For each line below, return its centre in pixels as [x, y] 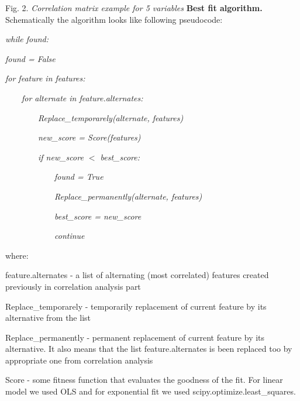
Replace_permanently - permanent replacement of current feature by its [135, 337]
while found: [27, 39]
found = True [79, 176]
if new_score [61, 157]
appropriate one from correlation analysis [79, 360]
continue [70, 236]
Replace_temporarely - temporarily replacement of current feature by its [136, 306]
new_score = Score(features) [89, 137]
